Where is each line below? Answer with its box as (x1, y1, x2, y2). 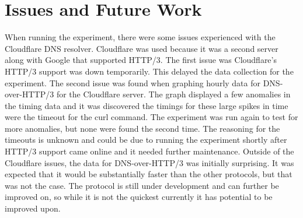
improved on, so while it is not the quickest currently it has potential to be (5, 191, 273, 203)
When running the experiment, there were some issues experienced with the (5, 31, 276, 43)
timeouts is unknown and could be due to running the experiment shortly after (5, 133, 287, 146)
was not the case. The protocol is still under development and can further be (5, 179, 279, 191)
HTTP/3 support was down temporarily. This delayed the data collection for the (5, 65, 294, 77)
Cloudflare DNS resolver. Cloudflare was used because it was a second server (5, 42, 278, 54)
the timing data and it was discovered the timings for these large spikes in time (5, 99, 288, 111)
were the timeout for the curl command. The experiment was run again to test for (5, 111, 298, 123)
